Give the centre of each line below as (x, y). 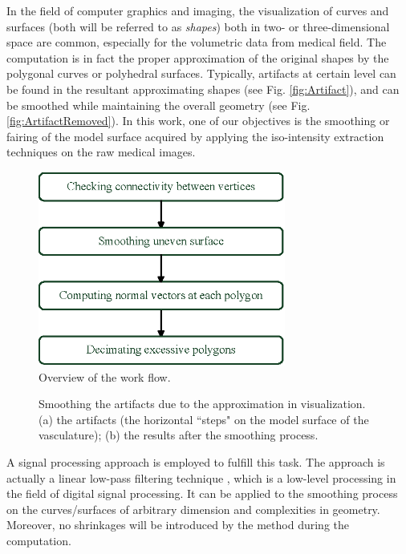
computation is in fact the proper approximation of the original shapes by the (198, 57)
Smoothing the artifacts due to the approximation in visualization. (202, 404)
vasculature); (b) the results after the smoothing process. (179, 435)
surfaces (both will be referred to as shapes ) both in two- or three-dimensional (198, 26)
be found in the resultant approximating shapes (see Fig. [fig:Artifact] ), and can (203, 89)
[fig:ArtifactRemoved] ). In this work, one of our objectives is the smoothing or (198, 121)
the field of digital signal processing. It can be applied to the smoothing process (202, 493)
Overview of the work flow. (105, 376)
